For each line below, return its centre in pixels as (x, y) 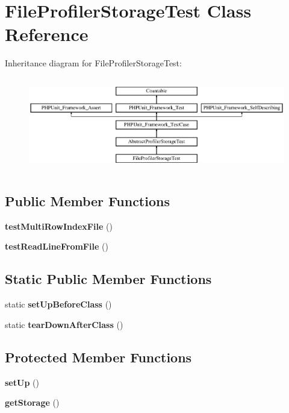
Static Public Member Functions (108, 279)
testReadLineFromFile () (57, 246)
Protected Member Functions (98, 357)
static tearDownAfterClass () (64, 324)
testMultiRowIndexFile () (59, 226)
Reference (47, 34)
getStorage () (32, 402)
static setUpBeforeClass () (58, 304)
